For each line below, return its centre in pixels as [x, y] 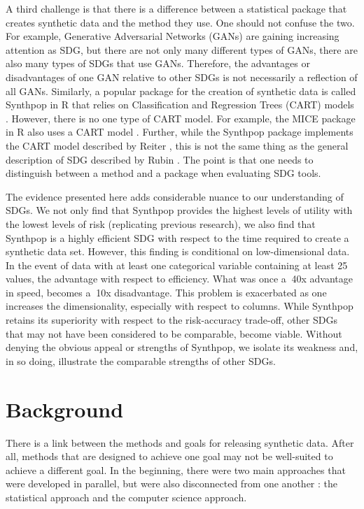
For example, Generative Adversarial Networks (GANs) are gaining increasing [173, 36]
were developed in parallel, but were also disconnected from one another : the [171, 483]
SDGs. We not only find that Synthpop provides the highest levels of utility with [179, 210]
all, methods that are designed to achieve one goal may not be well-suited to [169, 456]
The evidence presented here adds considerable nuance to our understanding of [175, 196]
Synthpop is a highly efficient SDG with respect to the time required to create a [177, 237]
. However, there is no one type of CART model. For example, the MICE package [181, 118]
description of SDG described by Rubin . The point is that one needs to [160, 159]
